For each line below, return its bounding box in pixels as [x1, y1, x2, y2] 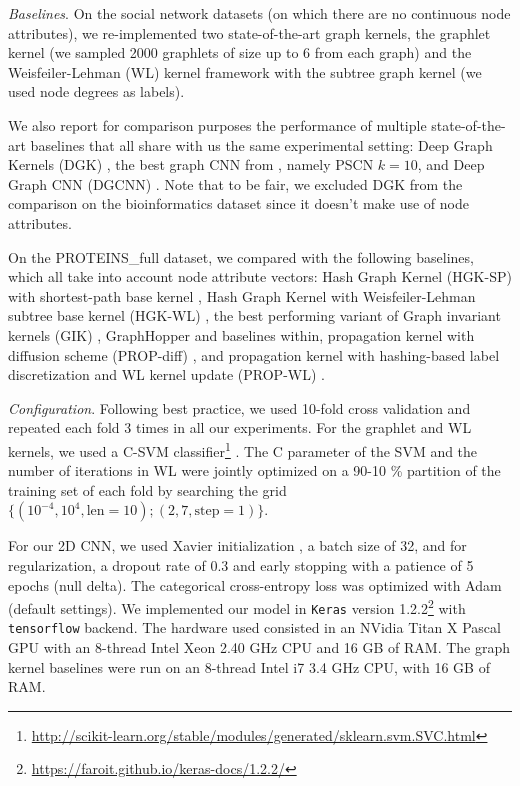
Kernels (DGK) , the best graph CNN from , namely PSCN [8, 154, 374, 175]
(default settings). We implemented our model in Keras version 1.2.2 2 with [8, 595, 466, 618]
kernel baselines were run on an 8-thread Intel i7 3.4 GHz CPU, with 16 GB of [8, 656, 490, 677]
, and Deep [417, 154, 485, 175]
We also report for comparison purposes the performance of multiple [8, 114, 427, 135]
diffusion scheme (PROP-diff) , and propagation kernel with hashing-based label [8, 344, 500, 365]
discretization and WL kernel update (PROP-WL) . [8, 364, 325, 385]
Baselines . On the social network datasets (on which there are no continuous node [8, 3, 511, 23]
